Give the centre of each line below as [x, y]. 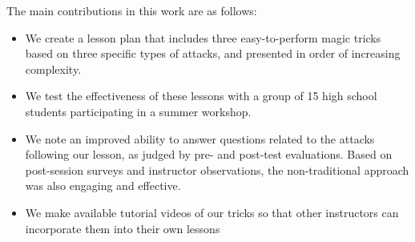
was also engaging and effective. [103, 186]
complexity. [53, 69]
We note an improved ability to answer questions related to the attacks [200, 138]
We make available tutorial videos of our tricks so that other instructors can [212, 212]
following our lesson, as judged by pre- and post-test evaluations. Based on [209, 154]
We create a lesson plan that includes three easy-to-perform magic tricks [203, 37]
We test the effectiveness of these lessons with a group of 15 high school [201, 96]
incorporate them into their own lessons [123, 228]
